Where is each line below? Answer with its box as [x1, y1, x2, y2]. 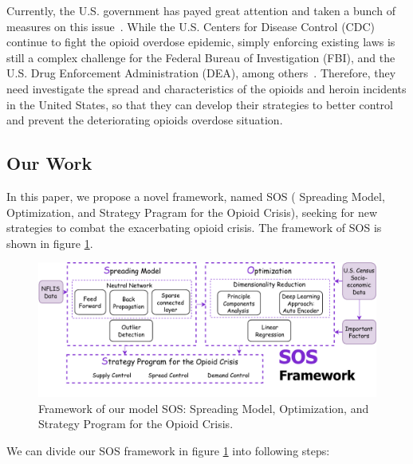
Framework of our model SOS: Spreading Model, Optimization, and [38, 399, 369, 416]
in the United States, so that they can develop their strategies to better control [6, 96, 394, 112]
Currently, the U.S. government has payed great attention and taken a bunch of [6, 2, 395, 18]
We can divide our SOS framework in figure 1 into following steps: [6, 442, 330, 459]
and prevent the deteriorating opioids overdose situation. [6, 112, 283, 128]
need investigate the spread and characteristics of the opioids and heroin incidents [6, 80, 407, 96]
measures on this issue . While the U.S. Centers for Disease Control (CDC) [6, 18, 375, 34]
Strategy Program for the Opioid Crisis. [38, 415, 234, 432]
